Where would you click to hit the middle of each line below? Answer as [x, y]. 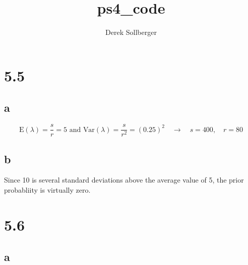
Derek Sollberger [131, 32]
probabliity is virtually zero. [47, 189]
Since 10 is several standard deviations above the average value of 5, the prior [124, 180]
